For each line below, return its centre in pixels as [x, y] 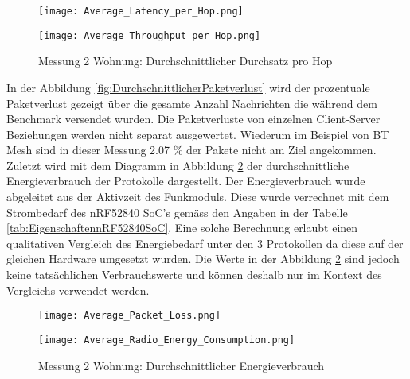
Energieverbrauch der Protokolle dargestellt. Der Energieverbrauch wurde [186, 181]
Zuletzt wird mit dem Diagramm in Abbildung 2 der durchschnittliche [178, 165]
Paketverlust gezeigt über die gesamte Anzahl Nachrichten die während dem [192, 103]
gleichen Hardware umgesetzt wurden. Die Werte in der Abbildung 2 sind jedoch [203, 259]
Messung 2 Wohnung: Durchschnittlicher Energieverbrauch [182, 365]
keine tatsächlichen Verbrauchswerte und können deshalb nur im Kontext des [194, 275]
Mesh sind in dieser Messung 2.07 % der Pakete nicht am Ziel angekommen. [191, 150]
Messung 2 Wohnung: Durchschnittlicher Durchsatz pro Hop [185, 61]
